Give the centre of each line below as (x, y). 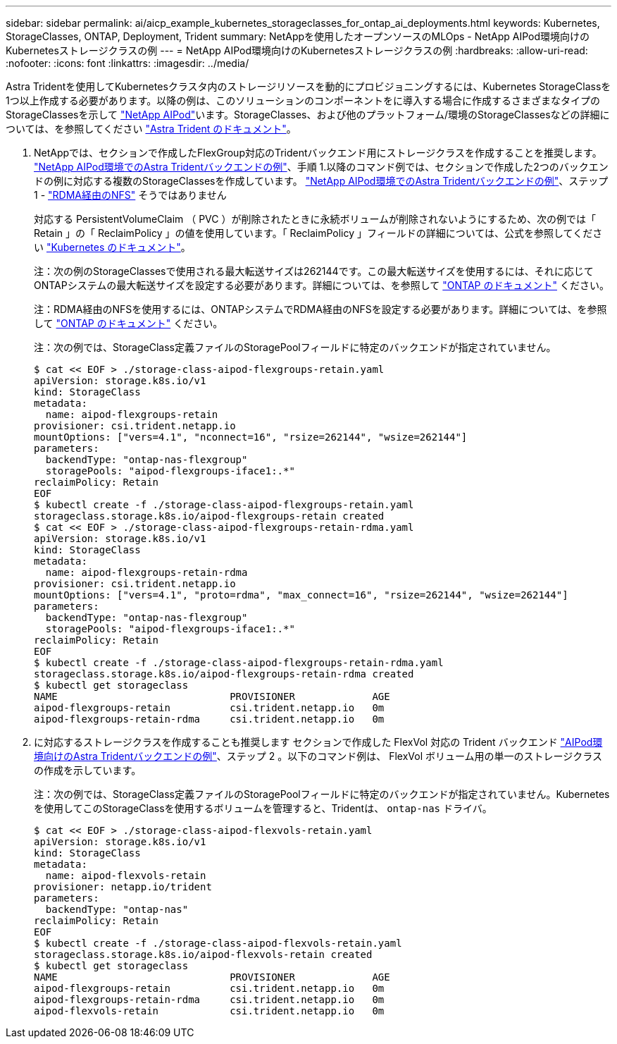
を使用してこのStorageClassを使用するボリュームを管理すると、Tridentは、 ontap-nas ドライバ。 (263, 808)
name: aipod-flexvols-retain (126, 876)
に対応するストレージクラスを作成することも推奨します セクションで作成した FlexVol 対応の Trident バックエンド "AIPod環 (318, 742)
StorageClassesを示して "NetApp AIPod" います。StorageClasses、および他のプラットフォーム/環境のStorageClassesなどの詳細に (308, 115)
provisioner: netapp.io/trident (123, 887)
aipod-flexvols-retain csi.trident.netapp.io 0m (209, 1011)
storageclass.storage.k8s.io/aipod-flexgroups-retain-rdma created (224, 674)
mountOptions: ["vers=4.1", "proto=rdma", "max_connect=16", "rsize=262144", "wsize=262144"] (301, 595)
